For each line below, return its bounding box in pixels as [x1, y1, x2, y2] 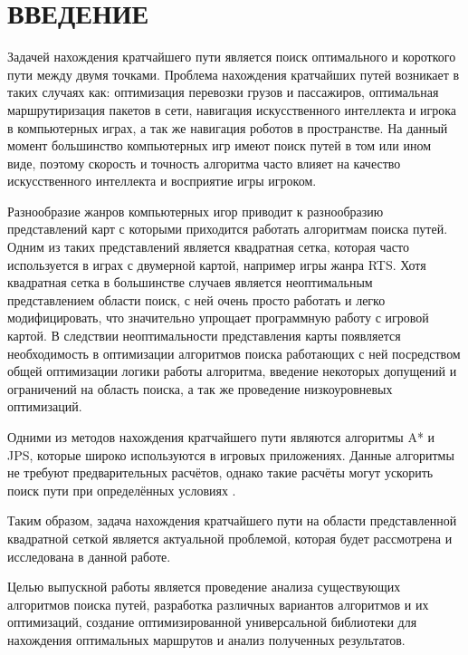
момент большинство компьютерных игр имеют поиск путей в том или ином [7, 136, 432, 155]
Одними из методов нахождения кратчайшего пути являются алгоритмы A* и [7, 428, 435, 446]
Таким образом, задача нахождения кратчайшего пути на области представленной [7, 511, 457, 530]
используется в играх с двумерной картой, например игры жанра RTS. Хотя [7, 255, 426, 274]
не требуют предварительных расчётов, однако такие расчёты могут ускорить [7, 463, 434, 482]
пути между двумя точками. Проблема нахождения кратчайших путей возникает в [7, 64, 460, 83]
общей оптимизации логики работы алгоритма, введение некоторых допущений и [7, 361, 457, 380]
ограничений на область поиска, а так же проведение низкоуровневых [7, 379, 393, 398]
